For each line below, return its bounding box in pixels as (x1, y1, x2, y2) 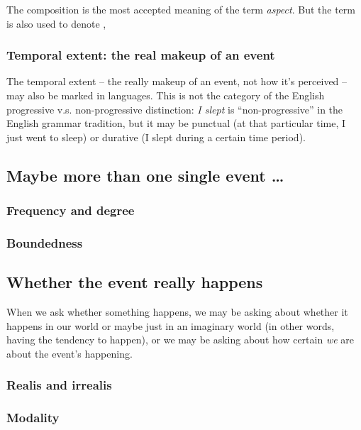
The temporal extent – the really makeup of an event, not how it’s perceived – (6, 74, 348, 89)
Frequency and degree (6, 202, 135, 219)
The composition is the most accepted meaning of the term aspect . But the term (6, 2, 355, 16)
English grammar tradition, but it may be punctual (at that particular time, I (6, 116, 346, 131)
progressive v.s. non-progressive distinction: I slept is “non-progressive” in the (6, 101, 343, 116)
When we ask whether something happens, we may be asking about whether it (6, 304, 348, 319)
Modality (6, 409, 60, 426)
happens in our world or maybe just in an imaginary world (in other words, (6, 318, 335, 333)
